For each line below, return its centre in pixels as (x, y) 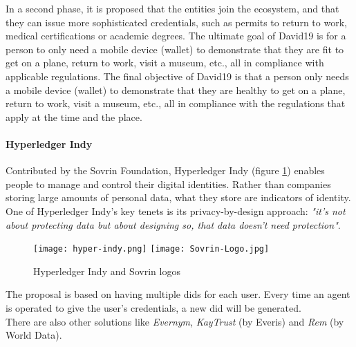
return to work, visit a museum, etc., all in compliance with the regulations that (176, 103)
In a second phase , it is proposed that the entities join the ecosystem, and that (172, 8)
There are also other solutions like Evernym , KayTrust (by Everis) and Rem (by (175, 321)
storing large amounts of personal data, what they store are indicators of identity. (178, 197)
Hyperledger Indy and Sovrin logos (107, 271)
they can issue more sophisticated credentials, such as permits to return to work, (176, 22)
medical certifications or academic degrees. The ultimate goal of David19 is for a (176, 36)
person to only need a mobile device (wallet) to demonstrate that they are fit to (175, 49)
